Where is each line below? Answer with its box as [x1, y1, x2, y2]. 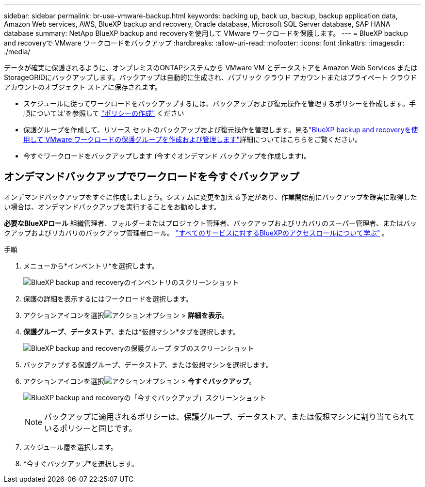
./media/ [4, 47, 31, 56]
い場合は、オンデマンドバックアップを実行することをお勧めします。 [4, 202, 221, 211]
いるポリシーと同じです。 [44, 423, 137, 433]
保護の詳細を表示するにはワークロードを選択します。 [23, 294, 193, 303]
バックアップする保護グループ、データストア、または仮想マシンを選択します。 [23, 360, 273, 369]
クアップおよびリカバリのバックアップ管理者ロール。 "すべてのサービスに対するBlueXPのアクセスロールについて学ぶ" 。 [4, 228, 389, 237]
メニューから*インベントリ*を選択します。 [23, 261, 159, 270]
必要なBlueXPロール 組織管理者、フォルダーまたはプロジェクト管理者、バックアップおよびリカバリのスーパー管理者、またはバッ [4, 219, 417, 227]
